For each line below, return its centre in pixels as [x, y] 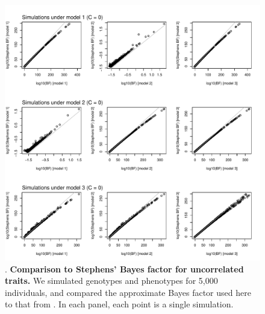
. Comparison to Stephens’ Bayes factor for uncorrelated [124, 268]
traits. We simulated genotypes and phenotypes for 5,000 [111, 281]
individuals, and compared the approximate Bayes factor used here [128, 292]
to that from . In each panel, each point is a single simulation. [119, 304]
